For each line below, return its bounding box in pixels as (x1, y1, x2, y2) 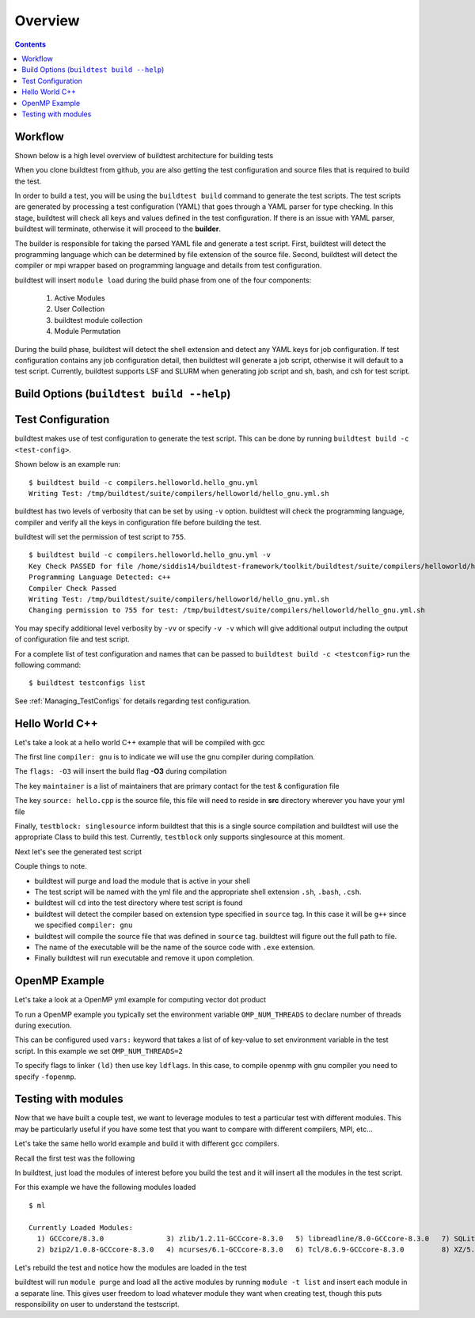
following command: (14, 661, 82, 669)
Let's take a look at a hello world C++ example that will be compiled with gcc (14, 737, 265, 747)
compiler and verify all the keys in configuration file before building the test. (14, 517, 262, 527)
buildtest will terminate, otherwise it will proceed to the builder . (14, 224, 222, 233)
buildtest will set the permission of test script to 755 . (14, 532, 186, 542)
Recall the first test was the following (14, 1153, 135, 1163)
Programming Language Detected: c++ (28, 573, 171, 581)
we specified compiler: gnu (34, 920, 133, 930)
